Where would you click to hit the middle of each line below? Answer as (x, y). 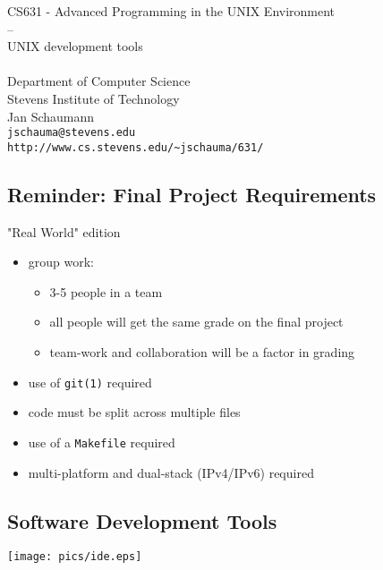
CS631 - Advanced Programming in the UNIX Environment (171, 11)
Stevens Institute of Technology (94, 98)
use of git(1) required (90, 382)
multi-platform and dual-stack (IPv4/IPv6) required (171, 472)
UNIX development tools (75, 46)
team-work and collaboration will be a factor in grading (202, 352)
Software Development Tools (142, 520)
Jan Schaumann (51, 116)
